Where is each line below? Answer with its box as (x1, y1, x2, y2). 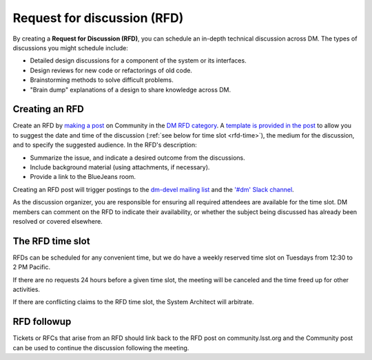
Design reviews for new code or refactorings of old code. (30, 66, 193, 74)
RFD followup (12, 316, 72, 328)
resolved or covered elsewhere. (12, 217, 103, 225)
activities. (12, 286, 41, 293)
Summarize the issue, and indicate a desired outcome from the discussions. (30, 153, 245, 162)
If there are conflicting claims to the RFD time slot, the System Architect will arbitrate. (12, 298, 254, 306)
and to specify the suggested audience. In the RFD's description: (12, 141, 198, 149)
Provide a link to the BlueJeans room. (30, 173, 136, 181)
